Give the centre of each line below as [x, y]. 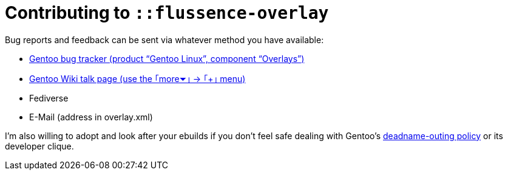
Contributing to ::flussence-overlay [167, 13]
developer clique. [39, 146]
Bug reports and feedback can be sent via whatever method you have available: [164, 39]
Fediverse [49, 98]
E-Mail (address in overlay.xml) [91, 117]
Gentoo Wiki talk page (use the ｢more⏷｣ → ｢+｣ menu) [137, 78]
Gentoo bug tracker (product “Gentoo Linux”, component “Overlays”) [167, 58]
